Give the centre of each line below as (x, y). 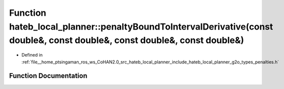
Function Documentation (48, 76)
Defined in (32, 55)
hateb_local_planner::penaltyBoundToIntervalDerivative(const (141, 27)
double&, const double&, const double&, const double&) (127, 41)
